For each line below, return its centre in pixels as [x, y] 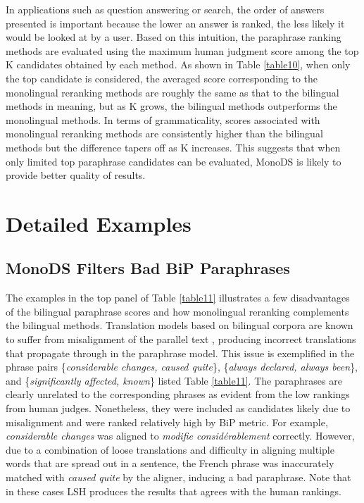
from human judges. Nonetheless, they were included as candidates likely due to [178, 408]
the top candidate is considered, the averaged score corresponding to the [162, 78]
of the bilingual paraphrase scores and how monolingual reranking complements [177, 311]
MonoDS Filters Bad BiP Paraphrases [148, 268]
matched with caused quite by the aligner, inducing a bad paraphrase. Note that [178, 477]
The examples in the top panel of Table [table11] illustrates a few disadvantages [178, 298]
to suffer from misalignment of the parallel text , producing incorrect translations [181, 339]
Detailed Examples [99, 223]
